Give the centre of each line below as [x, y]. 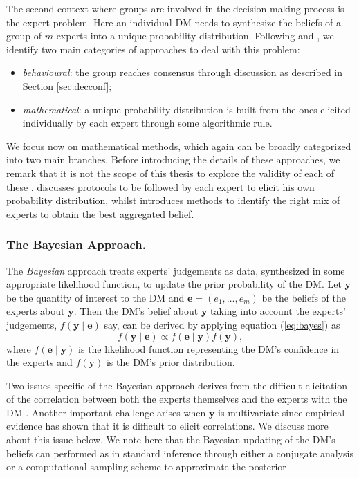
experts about [36, 311]
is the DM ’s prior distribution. [171, 362]
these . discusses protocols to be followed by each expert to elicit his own [160, 186]
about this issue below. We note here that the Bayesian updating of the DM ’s [171, 440]
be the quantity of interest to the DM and [95, 297]
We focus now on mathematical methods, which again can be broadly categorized [179, 146]
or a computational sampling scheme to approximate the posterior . [149, 467]
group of [24, 36]
